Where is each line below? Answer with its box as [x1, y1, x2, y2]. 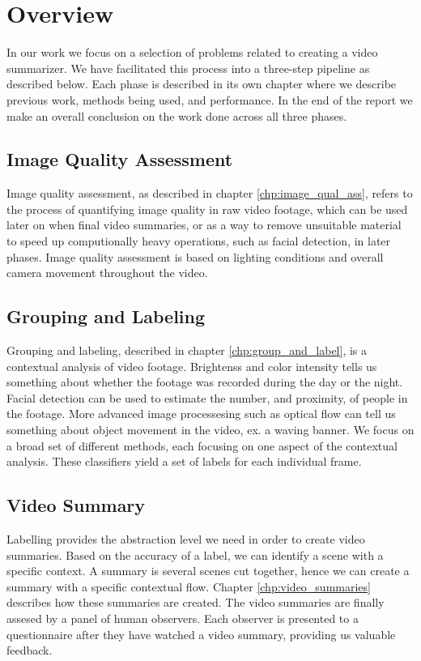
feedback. [6, 642, 53, 659]
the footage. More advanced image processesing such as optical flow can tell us [6, 405, 396, 422]
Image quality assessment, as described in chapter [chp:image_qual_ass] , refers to [6, 185, 413, 202]
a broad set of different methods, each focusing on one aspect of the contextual [6, 437, 398, 454]
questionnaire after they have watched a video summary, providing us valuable [6, 625, 396, 642]
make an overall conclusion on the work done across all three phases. [6, 107, 347, 124]
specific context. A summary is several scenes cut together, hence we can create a [6, 562, 410, 579]
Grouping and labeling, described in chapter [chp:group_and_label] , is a [6, 342, 368, 359]
